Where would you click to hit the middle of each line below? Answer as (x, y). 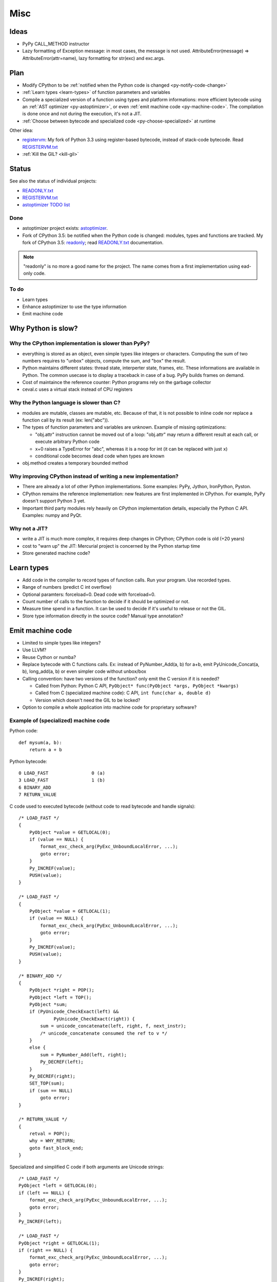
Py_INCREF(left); (40, 1221)
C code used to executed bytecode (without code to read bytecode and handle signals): (103, 806)
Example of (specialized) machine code (60, 720)
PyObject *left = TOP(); (60, 997)
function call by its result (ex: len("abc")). (66, 420)
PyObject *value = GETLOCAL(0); (70, 832)
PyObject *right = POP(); (62, 990)
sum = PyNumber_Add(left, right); (84, 1055)
